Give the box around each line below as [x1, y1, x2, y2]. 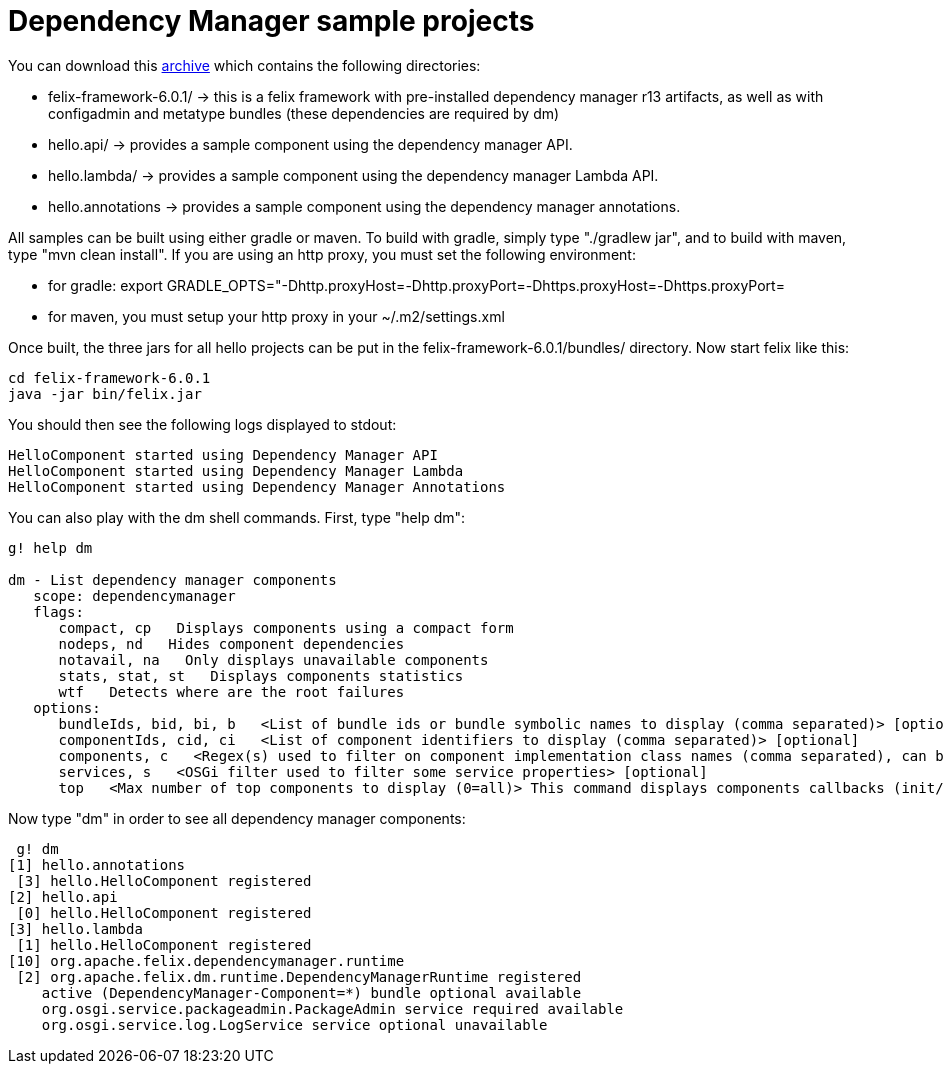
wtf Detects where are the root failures [58, 683, 405, 700]
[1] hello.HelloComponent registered [16, 936, 312, 953]
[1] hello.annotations [8, 856, 186, 873]
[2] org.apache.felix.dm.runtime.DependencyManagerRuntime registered [16, 968, 582, 985]
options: [33, 699, 101, 716]
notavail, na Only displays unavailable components [58, 651, 489, 668]
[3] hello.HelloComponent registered [16, 872, 312, 889]
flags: [33, 603, 84, 620]
